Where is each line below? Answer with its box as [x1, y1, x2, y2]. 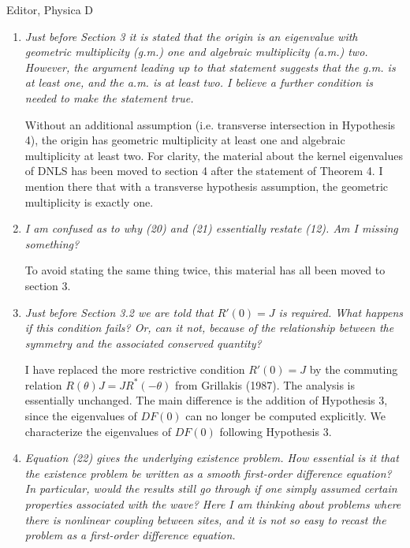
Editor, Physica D [6, 2, 93, 17]
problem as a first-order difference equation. [24, 527, 236, 543]
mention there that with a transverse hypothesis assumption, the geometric [24, 177, 389, 194]
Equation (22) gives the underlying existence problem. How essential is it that [24, 449, 399, 466]
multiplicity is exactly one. [24, 193, 154, 210]
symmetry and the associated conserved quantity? [24, 334, 262, 351]
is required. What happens [278, 304, 404, 320]
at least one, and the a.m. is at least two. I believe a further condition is [24, 74, 374, 91]
